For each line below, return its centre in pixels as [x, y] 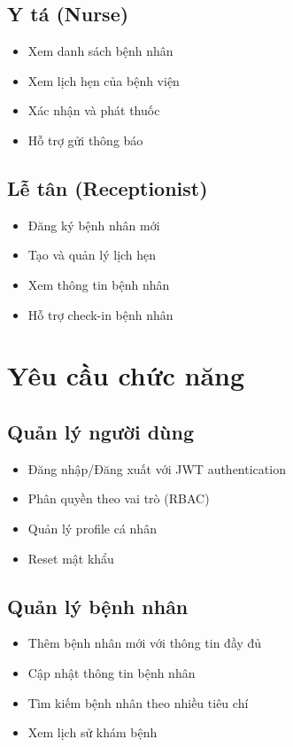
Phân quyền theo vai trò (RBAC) [119, 498]
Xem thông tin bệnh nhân [99, 284]
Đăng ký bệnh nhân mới [94, 225]
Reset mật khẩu [71, 558]
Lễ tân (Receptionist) [108, 187]
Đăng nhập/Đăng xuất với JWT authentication [157, 468]
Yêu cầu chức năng [126, 375]
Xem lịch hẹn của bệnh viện [104, 80]
